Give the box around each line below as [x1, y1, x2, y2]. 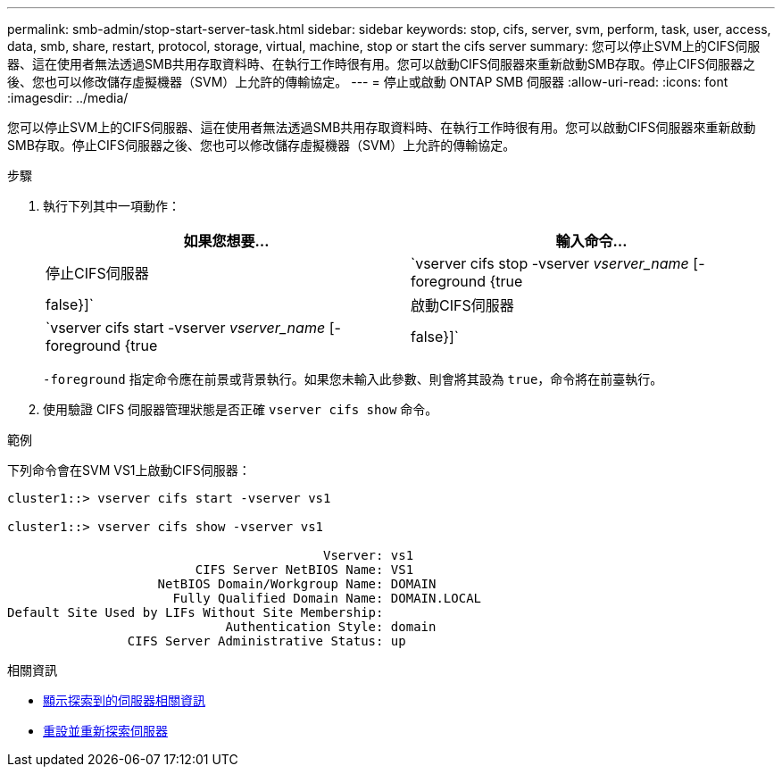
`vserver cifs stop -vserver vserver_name [411, 254, 689, 272]
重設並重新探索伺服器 [43, 723, 168, 738]
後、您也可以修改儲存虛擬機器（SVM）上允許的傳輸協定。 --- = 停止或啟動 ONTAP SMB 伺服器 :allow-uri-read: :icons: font [7, 74, 728, 89]
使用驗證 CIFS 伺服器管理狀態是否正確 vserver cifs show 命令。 [43, 402, 438, 417]
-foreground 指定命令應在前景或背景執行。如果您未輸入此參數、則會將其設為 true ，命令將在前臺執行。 [43, 371, 663, 387]
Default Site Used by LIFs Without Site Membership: [7, 605, 384, 620]
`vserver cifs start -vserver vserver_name [46, 319, 326, 337]
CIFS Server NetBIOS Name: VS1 [195, 562, 414, 577]
